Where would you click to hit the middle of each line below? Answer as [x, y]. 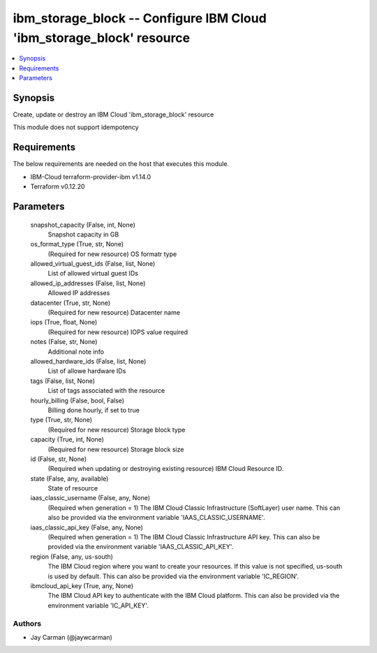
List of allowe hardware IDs [87, 371]
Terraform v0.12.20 [58, 187]
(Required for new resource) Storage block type [117, 430]
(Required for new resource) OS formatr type [112, 254]
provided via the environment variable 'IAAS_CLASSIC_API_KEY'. [141, 547]
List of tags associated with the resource [106, 391]
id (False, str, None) [59, 459]
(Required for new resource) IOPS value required [118, 332]
